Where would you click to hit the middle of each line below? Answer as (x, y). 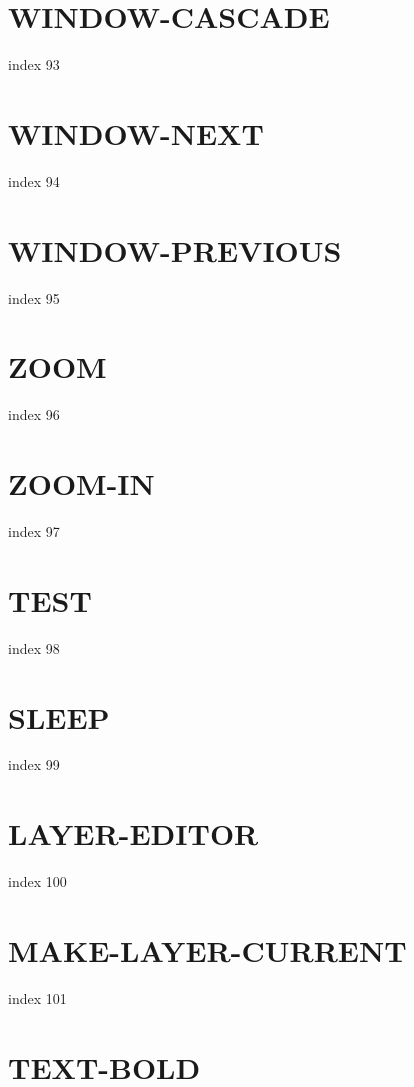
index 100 (37, 881)
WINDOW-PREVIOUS (175, 249)
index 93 (34, 64)
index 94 (34, 180)
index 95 (34, 297)
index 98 (34, 647)
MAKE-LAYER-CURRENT (207, 949)
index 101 (37, 997)
